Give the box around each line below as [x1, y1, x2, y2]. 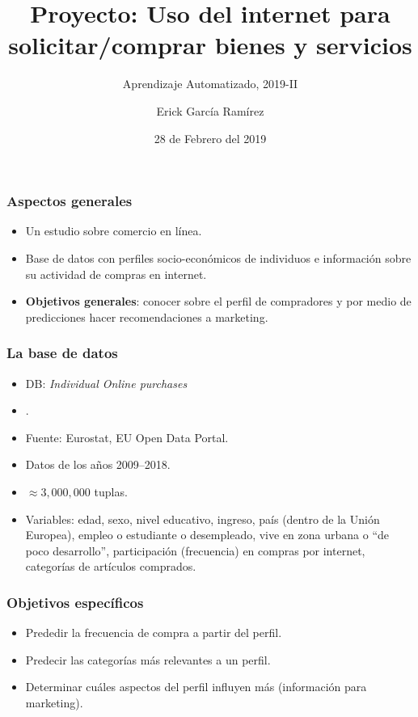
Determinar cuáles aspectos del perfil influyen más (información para [25, 678, 367, 695]
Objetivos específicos [6, 592, 144, 612]
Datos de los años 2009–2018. [25, 456, 171, 473]
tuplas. [94, 483, 128, 500]
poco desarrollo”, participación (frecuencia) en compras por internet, [25, 542, 365, 559]
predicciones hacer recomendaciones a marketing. [25, 308, 268, 325]
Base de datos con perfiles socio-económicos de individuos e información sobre [25, 249, 412, 266]
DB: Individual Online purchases [25, 374, 188, 391]
